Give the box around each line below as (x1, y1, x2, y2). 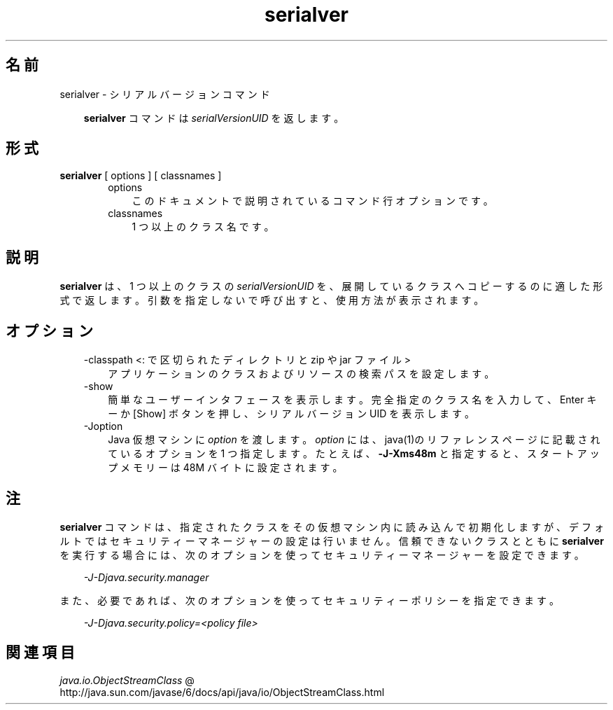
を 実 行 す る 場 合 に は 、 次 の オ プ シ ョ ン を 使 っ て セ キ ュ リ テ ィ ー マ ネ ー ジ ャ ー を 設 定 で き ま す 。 (59, 548, 584, 561)
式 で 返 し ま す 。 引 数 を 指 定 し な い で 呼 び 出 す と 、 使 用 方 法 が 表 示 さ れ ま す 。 (59, 294, 484, 307)
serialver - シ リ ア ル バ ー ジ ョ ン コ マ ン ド (59, 88, 270, 100)
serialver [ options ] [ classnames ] (59, 169, 222, 182)
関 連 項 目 (6, 643, 75, 662)
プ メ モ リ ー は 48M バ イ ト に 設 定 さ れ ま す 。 (108, 461, 343, 474)
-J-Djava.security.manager (83, 571, 209, 583)
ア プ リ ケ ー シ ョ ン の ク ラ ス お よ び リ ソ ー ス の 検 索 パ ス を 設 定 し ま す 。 (108, 368, 495, 380)
